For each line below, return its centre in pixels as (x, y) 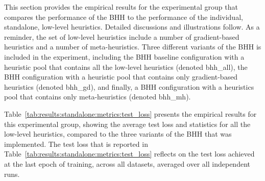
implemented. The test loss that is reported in (76, 144)
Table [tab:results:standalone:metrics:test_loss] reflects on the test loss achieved (129, 154)
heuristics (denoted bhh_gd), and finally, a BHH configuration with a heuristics (129, 86)
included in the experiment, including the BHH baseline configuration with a (124, 56)
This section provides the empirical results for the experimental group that (121, 7)
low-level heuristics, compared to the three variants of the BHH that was (118, 134)
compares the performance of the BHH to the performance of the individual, (124, 17)
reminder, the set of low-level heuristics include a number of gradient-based (122, 36)
